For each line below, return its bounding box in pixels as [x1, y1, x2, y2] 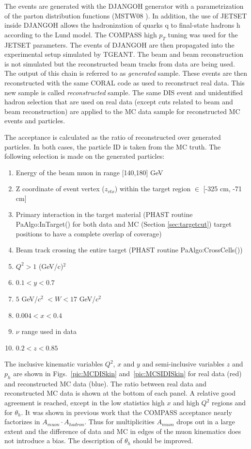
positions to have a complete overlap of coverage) [16, 228, 162, 238]
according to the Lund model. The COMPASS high [4, 29, 157, 39]
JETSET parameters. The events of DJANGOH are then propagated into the [4, 39, 235, 50]
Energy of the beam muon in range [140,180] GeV [16, 167, 163, 177]
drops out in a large [176, 416, 235, 427]
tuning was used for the [168, 29, 238, 39]
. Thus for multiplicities [84, 416, 155, 427]
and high [173, 398, 199, 407]
